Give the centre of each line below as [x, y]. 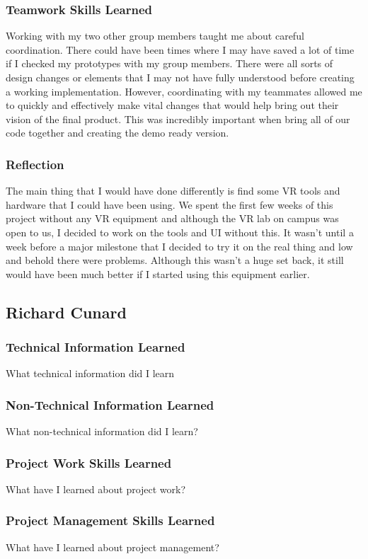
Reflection [35, 164]
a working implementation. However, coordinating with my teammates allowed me [184, 91]
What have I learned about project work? [96, 489]
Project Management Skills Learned [110, 520]
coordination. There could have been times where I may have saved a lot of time [180, 49]
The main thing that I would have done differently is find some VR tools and [173, 191]
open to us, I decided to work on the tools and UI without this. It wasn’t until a [180, 232]
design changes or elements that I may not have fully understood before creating [180, 77]
